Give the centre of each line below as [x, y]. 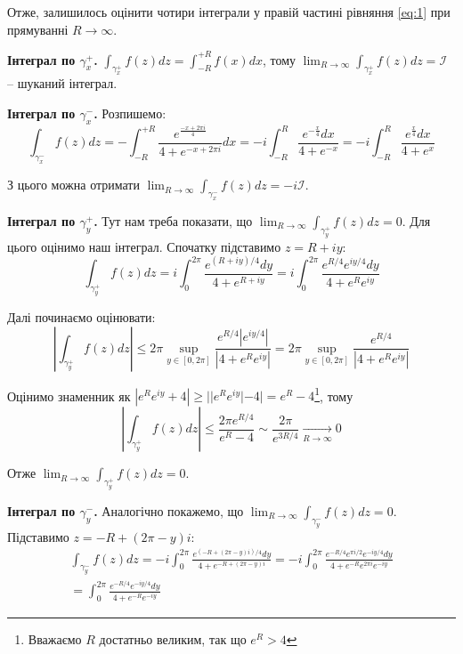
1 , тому [334, 394]
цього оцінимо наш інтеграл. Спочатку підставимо [144, 246]
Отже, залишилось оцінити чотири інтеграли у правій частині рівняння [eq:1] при [229, 12]
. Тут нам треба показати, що [173, 220]
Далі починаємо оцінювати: [81, 316]
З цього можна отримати [73, 185]
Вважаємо [55, 638]
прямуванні [38, 29]
